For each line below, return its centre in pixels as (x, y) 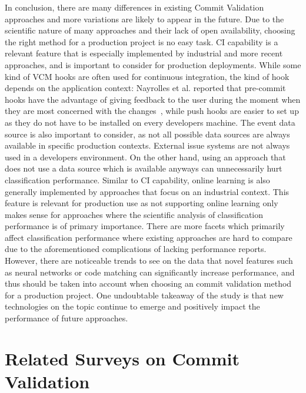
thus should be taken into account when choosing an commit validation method (148, 283)
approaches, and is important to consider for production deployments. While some (153, 64)
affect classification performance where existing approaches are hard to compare (149, 237)
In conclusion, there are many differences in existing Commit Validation (134, 7)
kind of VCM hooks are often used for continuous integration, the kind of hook (147, 76)
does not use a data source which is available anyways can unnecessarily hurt (144, 168)
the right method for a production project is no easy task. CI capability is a (142, 41)
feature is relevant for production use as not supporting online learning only (142, 203)
